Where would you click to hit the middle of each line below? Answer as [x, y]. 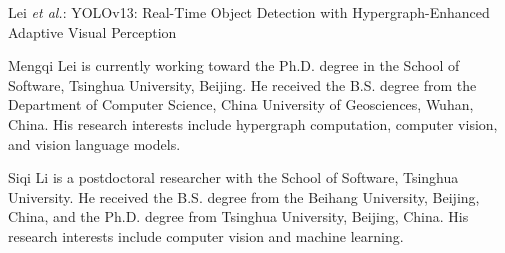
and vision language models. [94, 143]
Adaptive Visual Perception [92, 31]
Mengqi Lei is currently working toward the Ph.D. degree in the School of [234, 65]
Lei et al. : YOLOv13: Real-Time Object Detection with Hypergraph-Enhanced [249, 12]
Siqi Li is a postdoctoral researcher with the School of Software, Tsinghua [233, 177]
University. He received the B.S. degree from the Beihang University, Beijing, [244, 196]
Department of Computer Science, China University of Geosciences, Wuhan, [241, 104]
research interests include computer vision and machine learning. [206, 235]
